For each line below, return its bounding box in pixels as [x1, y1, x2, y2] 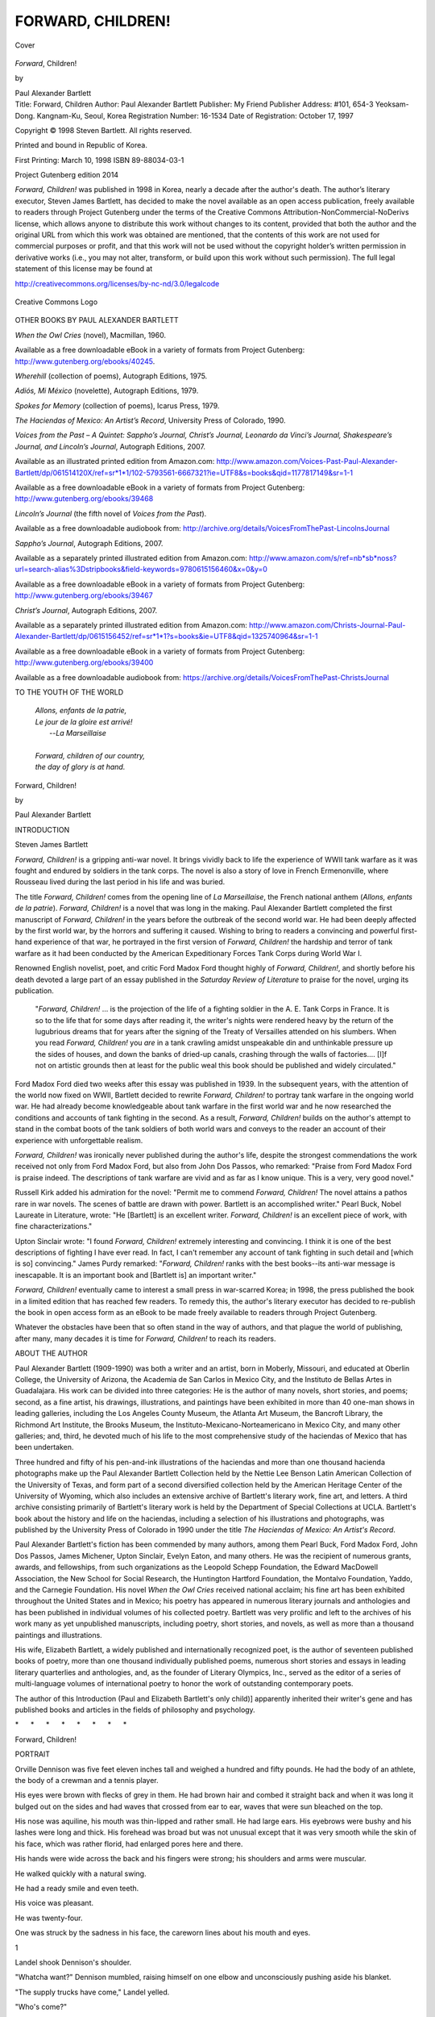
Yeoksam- [375, 99, 410, 109]
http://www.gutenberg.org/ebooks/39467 [14, 591, 153, 600]
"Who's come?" [14, 2002, 68, 2012]
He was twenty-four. [14, 1913, 84, 1923]
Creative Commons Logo [14, 297, 98, 307]
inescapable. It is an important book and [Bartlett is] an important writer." [14, 1270, 257, 1280]
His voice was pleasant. [14, 1898, 94, 1908]
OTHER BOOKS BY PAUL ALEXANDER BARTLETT [14, 315, 179, 325]
